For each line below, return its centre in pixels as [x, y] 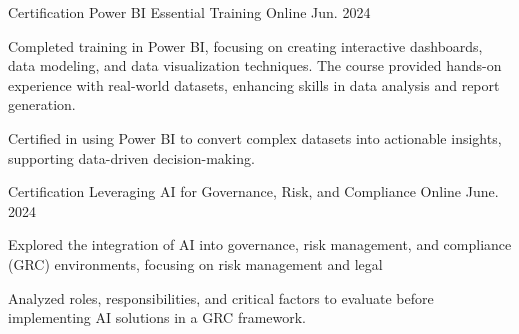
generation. [42, 104]
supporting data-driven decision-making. [131, 157]
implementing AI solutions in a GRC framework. [157, 317]
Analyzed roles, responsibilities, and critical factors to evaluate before [221, 297]
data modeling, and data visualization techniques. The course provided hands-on [255, 65]
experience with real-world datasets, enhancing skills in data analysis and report [254, 84]
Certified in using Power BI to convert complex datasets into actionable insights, [255, 137]
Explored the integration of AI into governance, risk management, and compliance [260, 244]
